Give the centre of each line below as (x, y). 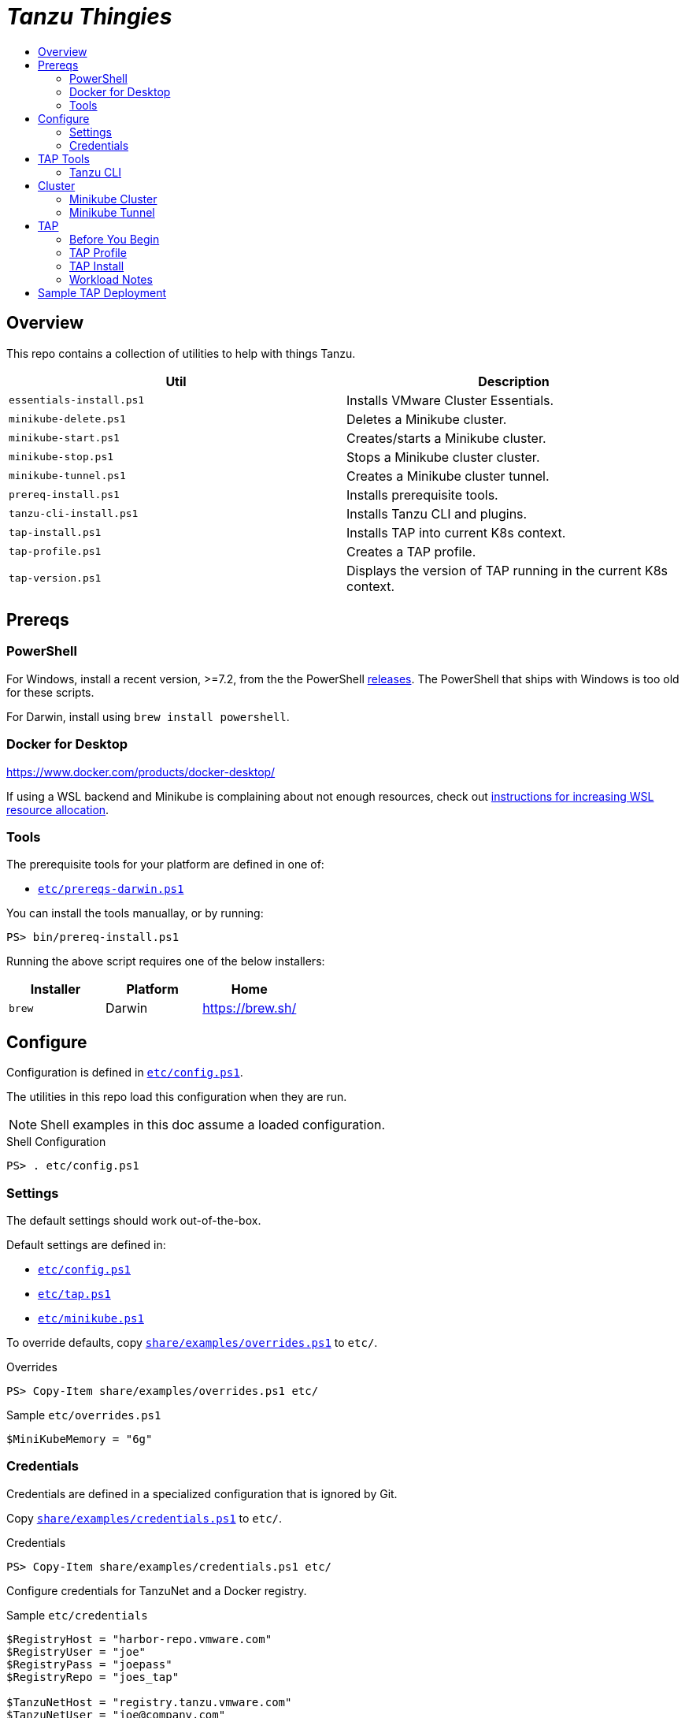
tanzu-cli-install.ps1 (74, 514)
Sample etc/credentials (77, 1615)
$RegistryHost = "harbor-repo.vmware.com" (139, 1639)
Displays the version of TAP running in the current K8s (507, 570)
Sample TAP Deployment (102, 292)
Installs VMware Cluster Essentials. (450, 400)
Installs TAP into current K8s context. (456, 532)
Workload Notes (111, 279)
